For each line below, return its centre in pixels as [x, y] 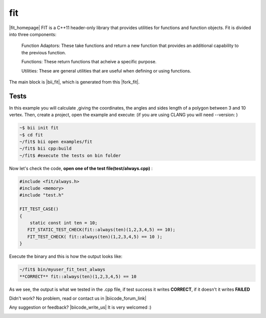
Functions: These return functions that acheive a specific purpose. [89, 62]
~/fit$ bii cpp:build [46, 149]
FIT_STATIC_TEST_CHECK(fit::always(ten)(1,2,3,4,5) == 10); [101, 230]
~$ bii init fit [39, 128]
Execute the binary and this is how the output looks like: [66, 256]
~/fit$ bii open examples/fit [56, 141]
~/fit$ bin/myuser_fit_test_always [62, 270]
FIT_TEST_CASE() [39, 209]
